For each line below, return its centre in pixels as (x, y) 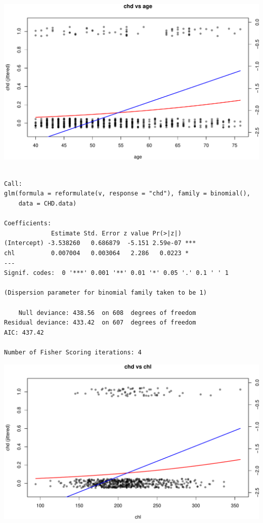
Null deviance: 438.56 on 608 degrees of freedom (107, 313)
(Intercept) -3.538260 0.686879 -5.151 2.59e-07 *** (100, 243)
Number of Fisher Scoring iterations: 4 (73, 352)
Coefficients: (28, 224)
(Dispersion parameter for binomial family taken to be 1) (105, 293)
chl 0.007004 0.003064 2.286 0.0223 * (97, 253)
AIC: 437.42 (24, 332)
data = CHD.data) (48, 204)
